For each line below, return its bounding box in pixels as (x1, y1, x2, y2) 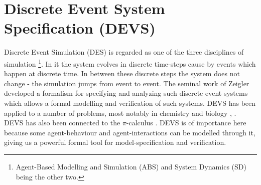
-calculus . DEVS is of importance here (126, 117, 246, 128)
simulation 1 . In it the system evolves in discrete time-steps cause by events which (4, 57, 256, 69)
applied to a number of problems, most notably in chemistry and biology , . (4, 107, 236, 118)
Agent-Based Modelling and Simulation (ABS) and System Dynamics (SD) (16, 161, 246, 171)
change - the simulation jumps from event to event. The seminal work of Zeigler (4, 78, 249, 88)
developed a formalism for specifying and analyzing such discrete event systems (4, 88, 248, 98)
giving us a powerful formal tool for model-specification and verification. (4, 137, 226, 147)
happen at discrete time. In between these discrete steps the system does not (4, 68, 240, 79)
